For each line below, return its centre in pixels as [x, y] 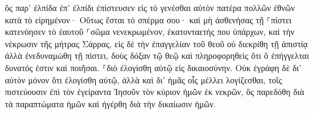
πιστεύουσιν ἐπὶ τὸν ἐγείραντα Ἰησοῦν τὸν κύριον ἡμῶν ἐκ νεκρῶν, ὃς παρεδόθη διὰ [155, 92]
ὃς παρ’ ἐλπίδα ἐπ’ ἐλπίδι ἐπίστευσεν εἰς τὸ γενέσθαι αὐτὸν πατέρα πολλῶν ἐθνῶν [150, 7]
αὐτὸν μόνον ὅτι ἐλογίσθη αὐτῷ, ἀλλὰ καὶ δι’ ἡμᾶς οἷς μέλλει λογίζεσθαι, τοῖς [144, 79]
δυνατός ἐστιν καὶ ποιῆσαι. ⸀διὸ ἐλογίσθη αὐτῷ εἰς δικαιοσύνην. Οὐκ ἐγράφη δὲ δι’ [153, 67]
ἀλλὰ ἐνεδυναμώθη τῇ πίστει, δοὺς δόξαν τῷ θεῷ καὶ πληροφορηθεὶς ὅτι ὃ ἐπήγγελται [157, 55]
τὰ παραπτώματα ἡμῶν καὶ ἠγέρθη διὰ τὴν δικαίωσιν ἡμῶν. [110, 103]
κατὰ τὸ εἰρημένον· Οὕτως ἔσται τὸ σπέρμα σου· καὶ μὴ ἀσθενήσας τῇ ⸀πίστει [148, 19]
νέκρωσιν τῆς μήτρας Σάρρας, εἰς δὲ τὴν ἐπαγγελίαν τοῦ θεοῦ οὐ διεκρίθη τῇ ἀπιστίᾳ [156, 43]
